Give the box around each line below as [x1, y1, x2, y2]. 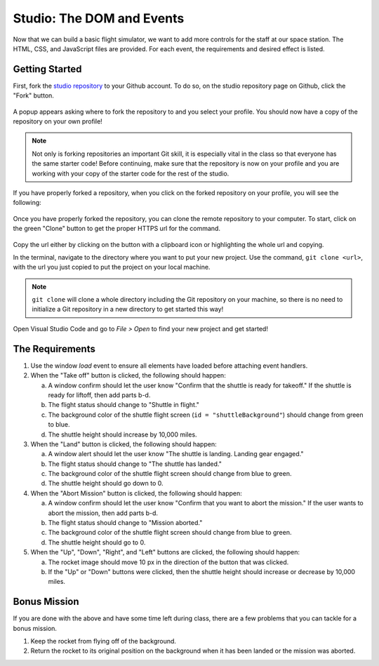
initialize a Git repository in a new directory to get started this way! [32, 305, 224, 314]
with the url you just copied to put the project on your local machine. [13, 263, 211, 272]
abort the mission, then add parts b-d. [48, 509, 158, 517]
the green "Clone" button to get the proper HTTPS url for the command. [13, 225, 221, 233]
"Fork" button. [13, 91, 54, 100]
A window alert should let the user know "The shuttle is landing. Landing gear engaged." [48, 450, 304, 458]
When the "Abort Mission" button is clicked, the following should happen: [30, 488, 242, 498]
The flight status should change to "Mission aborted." [48, 519, 203, 527]
